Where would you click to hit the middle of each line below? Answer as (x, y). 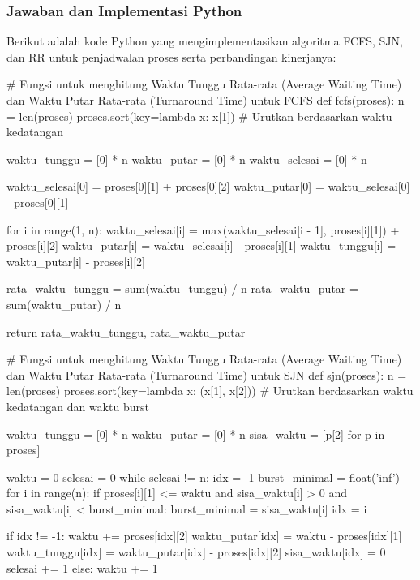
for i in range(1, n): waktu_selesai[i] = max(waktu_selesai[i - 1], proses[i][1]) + (203, 229)
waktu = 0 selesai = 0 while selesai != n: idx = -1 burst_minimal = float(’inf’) (203, 477)
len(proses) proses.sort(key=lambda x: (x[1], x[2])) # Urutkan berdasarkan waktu (210, 391)
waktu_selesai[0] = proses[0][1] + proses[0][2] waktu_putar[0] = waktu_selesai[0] (208, 186)
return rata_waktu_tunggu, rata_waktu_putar (126, 331)
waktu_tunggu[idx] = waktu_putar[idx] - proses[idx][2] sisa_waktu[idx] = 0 (196, 552)
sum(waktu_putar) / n (64, 304)
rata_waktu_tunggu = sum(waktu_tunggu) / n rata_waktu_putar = (182, 288)
